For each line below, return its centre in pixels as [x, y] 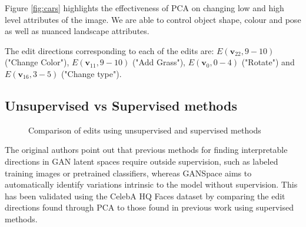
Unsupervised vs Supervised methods [121, 105]
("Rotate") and [268, 62]
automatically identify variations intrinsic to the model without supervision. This [151, 184]
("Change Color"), [37, 62]
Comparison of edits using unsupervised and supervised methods [145, 130]
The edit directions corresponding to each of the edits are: [109, 50]
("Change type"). [91, 73]
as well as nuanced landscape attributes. [77, 31]
